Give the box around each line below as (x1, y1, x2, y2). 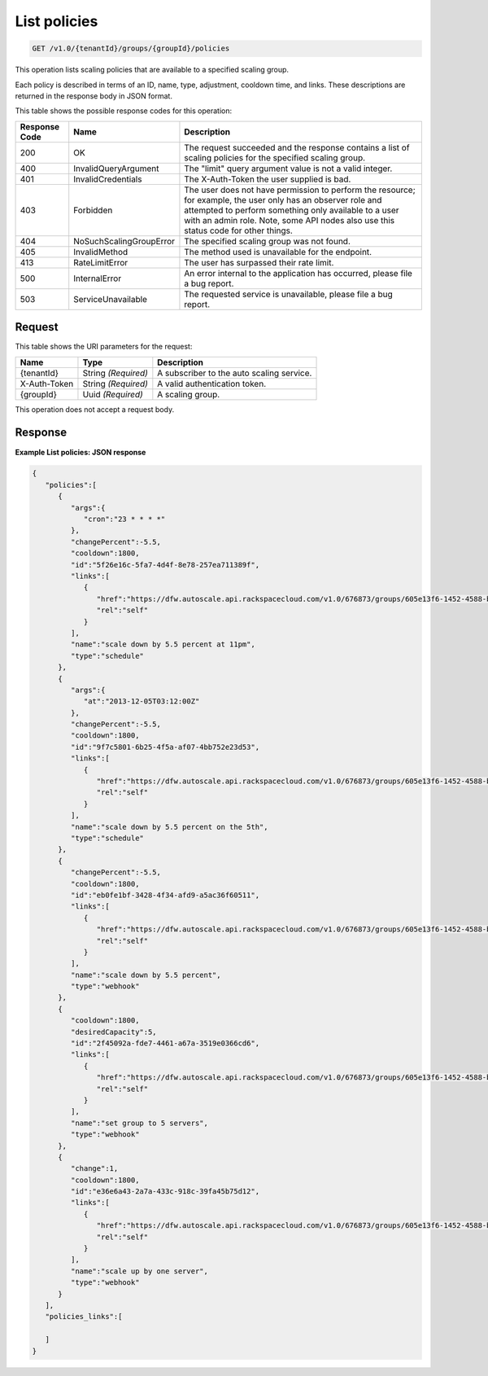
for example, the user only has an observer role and (184, 194, 382, 205)
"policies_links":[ (45, 1312, 123, 1321)
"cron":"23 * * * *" (83, 515, 166, 524)
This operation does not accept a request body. (15, 404, 175, 414)
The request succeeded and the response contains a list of (184, 142, 410, 153)
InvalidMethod (73, 246, 129, 257)
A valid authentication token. (157, 378, 267, 389)
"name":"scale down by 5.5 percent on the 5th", (70, 822, 268, 831)
